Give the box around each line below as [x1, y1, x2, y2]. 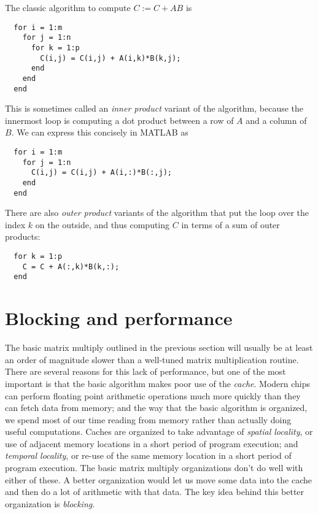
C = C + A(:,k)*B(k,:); [22, 262, 120, 271]
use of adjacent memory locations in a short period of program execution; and [5, 437, 298, 450]
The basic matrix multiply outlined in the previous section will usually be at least [5, 341, 313, 354]
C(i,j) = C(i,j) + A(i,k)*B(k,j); [40, 53, 181, 63]
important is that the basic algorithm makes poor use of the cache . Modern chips [5, 377, 311, 389]
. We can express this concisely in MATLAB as [11, 126, 188, 139]
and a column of [246, 113, 307, 126]
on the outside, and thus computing [35, 218, 170, 231]
